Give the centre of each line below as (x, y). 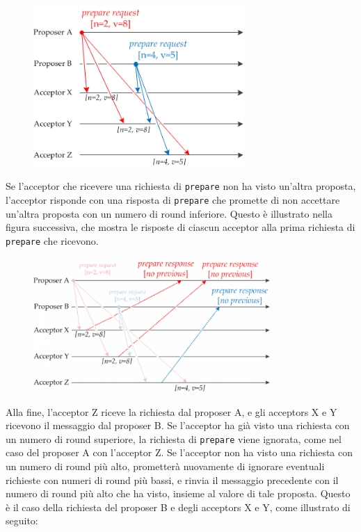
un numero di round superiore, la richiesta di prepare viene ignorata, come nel (174, 438)
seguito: (22, 521)
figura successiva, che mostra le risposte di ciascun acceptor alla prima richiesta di (180, 227)
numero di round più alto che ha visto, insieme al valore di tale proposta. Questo (178, 493)
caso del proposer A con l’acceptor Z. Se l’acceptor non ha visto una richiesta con (179, 452)
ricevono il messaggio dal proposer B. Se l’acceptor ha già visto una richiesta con (178, 425)
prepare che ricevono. (52, 240)
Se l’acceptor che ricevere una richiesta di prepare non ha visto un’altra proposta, (181, 186)
